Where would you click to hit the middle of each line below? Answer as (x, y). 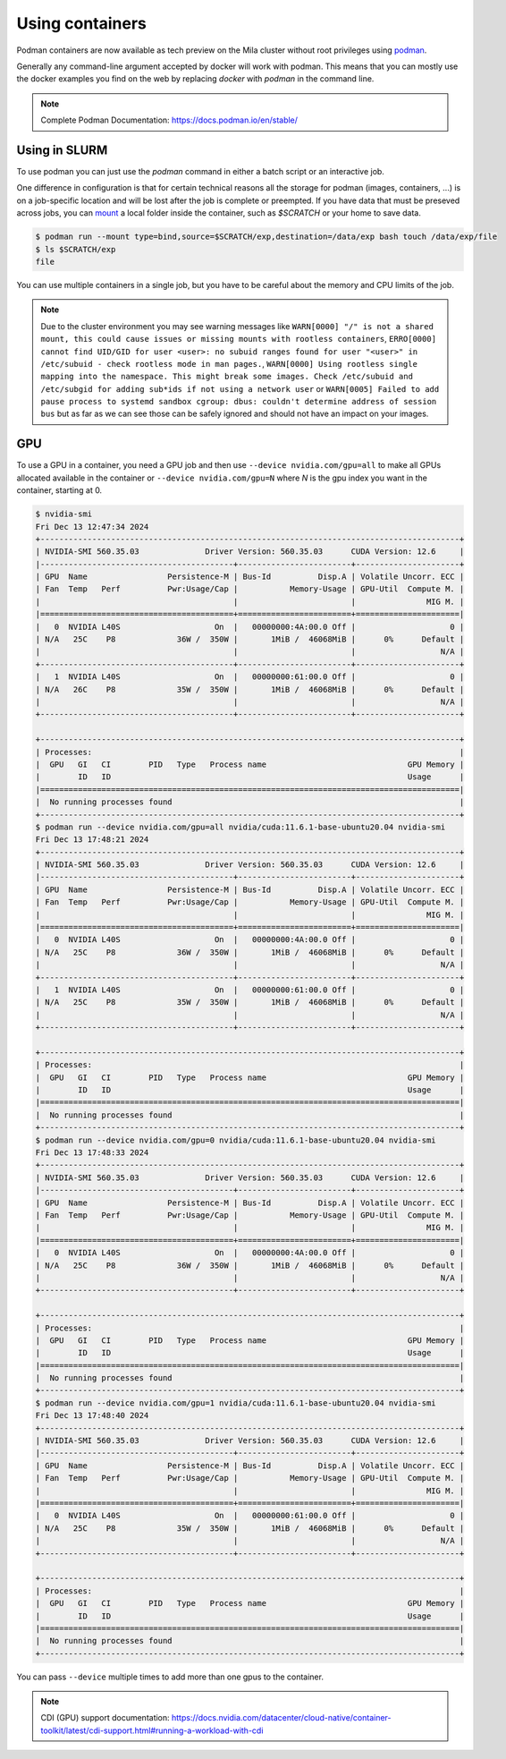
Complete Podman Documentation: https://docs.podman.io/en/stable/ (169, 120)
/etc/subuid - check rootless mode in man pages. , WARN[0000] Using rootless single (229, 363)
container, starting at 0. (59, 490)
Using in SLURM (62, 150)
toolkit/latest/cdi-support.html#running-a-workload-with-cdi (152, 1730)
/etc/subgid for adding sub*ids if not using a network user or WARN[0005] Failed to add (240, 388)
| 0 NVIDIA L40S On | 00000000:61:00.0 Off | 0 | (250, 1516)
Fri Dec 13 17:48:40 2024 (92, 1415)
